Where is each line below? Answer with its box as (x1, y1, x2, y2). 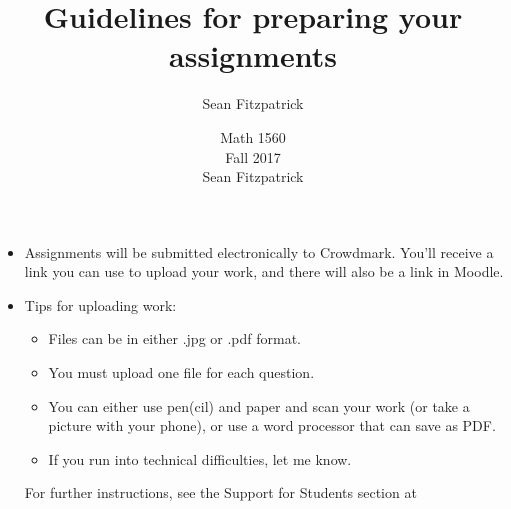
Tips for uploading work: (24, 294, 177, 315)
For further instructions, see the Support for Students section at (24, 482, 417, 503)
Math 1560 (220, 126, 286, 147)
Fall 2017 (225, 146, 281, 167)
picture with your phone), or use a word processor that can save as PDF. (48, 415, 496, 436)
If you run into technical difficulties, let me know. (48, 448, 352, 469)
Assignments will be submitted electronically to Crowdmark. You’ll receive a (24, 241, 494, 262)
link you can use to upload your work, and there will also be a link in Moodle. (24, 261, 504, 282)
